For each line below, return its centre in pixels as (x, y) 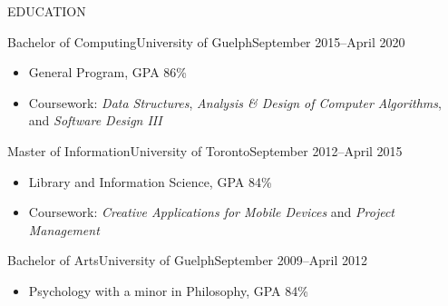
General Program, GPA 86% (107, 72)
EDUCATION (47, 11)
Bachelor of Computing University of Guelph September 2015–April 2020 (206, 41)
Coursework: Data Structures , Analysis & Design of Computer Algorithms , (235, 102)
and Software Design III (95, 120)
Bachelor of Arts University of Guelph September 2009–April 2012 (187, 260)
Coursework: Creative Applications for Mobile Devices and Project (212, 212)
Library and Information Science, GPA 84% (150, 181)
